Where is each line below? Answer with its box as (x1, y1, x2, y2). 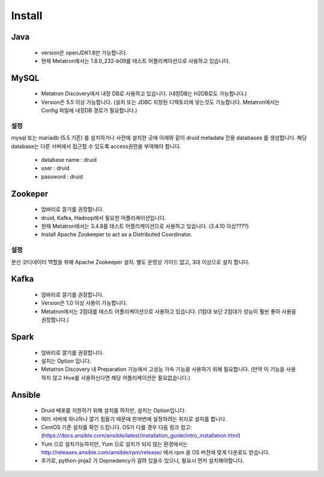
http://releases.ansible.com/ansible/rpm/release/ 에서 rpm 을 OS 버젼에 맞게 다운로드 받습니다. (41, 449, 270, 456)
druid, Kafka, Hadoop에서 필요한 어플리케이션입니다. (41, 214, 166, 221)
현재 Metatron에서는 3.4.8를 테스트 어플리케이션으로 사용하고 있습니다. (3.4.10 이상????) (41, 222, 249, 230)
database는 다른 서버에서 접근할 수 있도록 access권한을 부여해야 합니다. (11, 143, 181, 150)
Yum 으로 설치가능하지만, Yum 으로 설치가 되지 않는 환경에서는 (41, 440, 188, 448)
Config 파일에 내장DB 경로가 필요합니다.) (41, 107, 137, 114)
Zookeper (11, 189, 49, 199)
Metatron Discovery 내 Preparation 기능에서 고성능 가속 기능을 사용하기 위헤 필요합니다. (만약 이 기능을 (41, 366, 285, 373)
